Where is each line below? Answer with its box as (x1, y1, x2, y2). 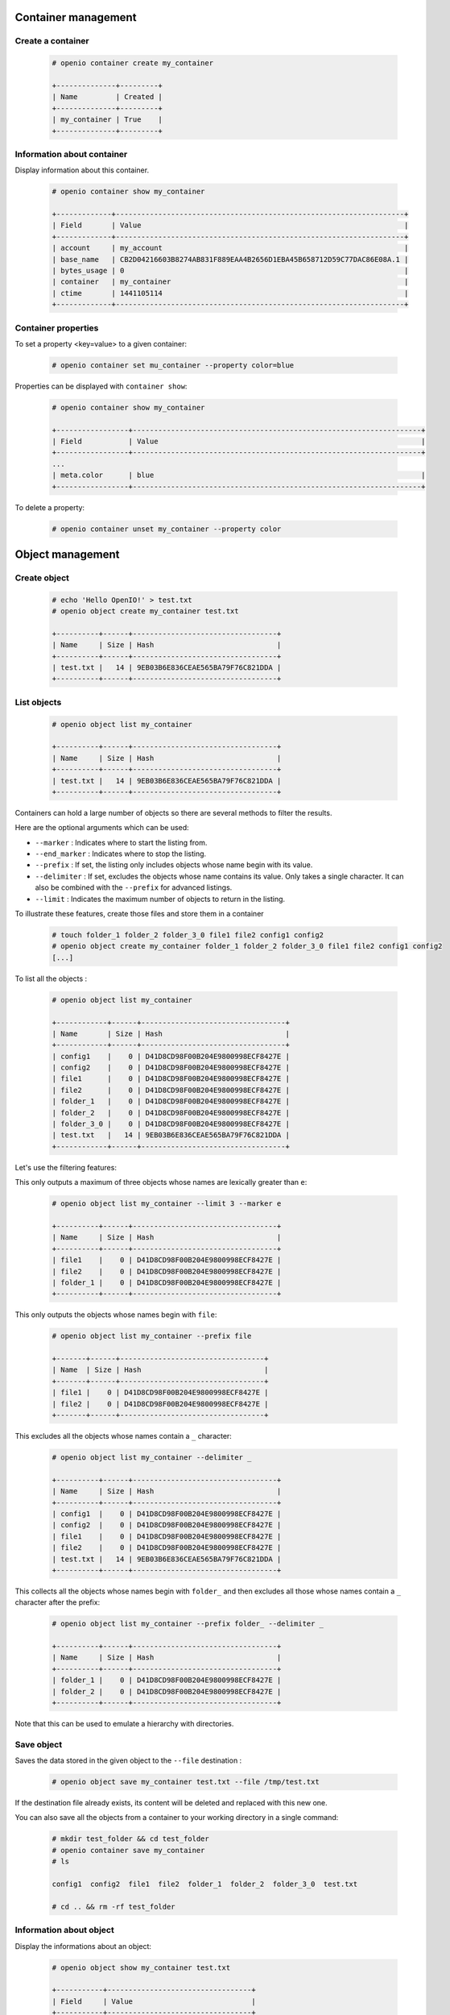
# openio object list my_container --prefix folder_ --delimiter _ (52, 1619, 324, 1628)
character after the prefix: (14, 1597, 101, 1607)
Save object (14, 1739, 63, 1750)
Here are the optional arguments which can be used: (14, 823, 189, 833)
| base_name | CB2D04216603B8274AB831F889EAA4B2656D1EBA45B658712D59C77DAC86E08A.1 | (52, 255, 409, 264)
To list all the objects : (14, 974, 88, 983)
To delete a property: (14, 502, 85, 512)
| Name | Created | (52, 93, 163, 102)
